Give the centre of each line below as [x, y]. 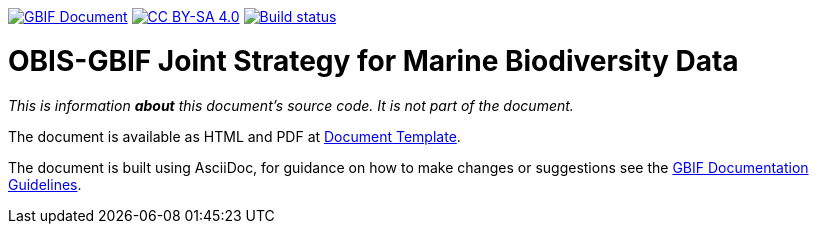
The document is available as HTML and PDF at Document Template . [234, 136]
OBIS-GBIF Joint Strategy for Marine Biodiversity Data [373, 60]
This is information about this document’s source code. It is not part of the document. [291, 105]
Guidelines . [45, 184]
